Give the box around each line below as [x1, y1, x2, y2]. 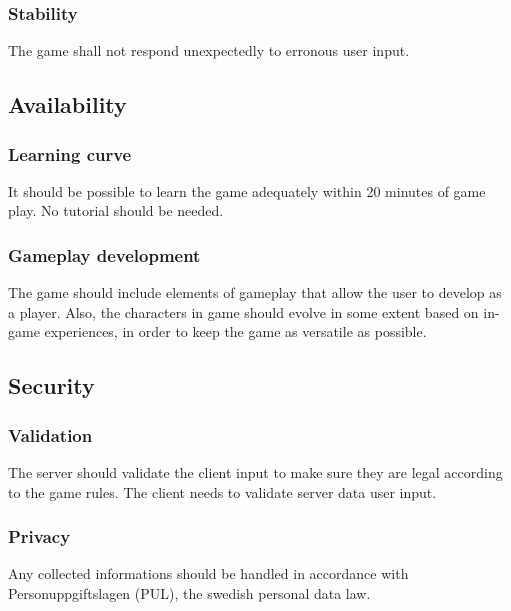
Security [8, 370, 95, 401]
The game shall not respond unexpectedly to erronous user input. [8, 40, 410, 61]
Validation [8, 422, 93, 447]
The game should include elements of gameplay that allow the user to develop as [8, 282, 502, 303]
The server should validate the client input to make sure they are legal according [8, 462, 503, 482]
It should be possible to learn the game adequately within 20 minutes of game [8, 180, 486, 201]
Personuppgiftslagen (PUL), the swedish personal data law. [8, 583, 371, 603]
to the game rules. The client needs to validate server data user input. [8, 481, 437, 502]
